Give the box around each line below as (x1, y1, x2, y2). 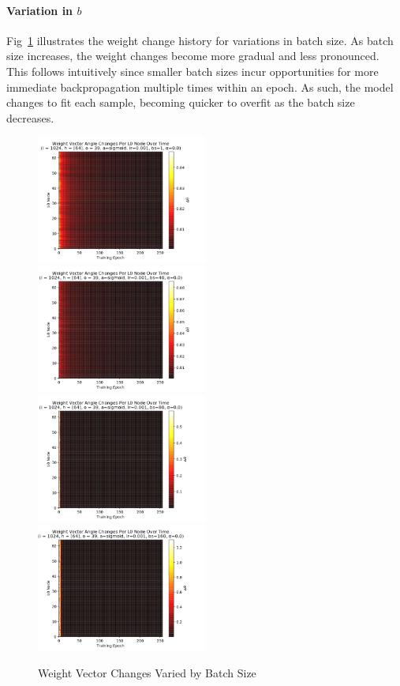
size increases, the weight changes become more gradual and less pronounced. (6, 47, 379, 64)
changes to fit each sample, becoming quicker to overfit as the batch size (6, 94, 355, 111)
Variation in (6, 2, 73, 18)
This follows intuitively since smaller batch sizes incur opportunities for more (6, 62, 379, 79)
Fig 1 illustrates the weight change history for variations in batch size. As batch (6, 32, 394, 48)
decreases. (6, 109, 54, 126)
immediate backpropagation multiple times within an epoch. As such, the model (6, 78, 394, 95)
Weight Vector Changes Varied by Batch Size (38, 664, 256, 680)
